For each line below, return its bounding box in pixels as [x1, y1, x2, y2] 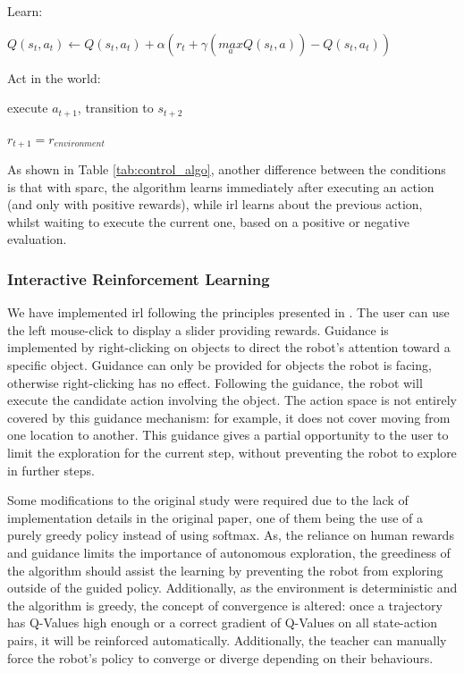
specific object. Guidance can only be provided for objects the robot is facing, [7, 356, 432, 374]
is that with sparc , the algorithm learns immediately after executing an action [7, 177, 434, 196]
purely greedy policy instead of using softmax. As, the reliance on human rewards [7, 526, 454, 544]
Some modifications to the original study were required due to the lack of [7, 491, 409, 509]
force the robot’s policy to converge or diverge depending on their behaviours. [7, 648, 434, 667]
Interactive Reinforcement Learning [7, 267, 270, 290]
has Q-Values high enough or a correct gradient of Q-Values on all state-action [7, 613, 438, 632]
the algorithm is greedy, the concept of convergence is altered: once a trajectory [7, 595, 443, 614]
